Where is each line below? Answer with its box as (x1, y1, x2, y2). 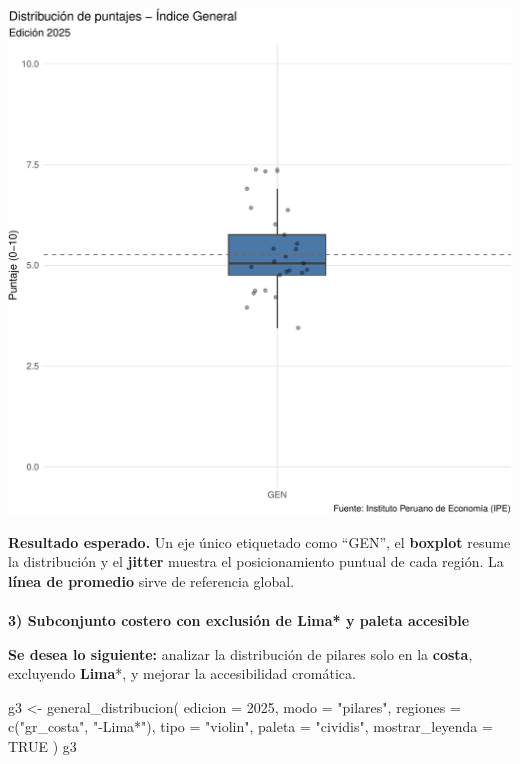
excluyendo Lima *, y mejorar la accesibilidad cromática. (8, 663, 356, 684)
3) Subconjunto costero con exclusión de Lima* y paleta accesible (8, 609, 470, 630)
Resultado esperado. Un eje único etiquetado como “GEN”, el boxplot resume (8, 531, 511, 552)
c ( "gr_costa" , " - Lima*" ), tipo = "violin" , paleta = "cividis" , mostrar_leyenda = (8, 716, 493, 737)
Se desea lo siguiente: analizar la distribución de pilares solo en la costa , (8, 643, 473, 664)
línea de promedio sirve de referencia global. (8, 570, 295, 591)
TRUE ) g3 (8, 735, 77, 756)
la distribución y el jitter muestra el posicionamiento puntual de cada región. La (8, 551, 504, 572)
